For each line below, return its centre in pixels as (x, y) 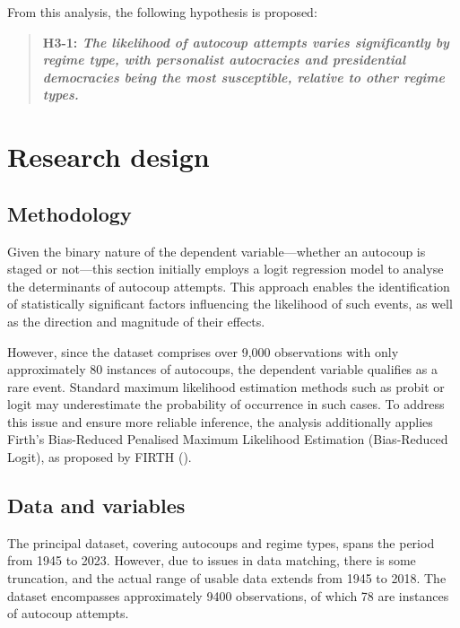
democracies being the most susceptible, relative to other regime (244, 77)
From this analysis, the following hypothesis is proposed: (162, 12)
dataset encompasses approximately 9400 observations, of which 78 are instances (228, 595)
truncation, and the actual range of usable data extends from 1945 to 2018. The (227, 578)
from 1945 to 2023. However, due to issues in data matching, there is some (212, 560)
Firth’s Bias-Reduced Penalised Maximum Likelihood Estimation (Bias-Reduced (228, 439)
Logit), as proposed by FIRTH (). (100, 457)
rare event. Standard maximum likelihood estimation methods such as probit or (226, 386)
